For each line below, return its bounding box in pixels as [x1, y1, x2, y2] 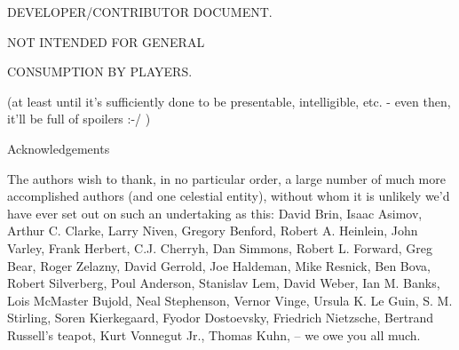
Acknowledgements [7, 139, 110, 157]
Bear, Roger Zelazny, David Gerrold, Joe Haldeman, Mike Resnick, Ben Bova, [7, 256, 431, 274]
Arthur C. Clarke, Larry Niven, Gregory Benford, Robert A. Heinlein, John [7, 221, 418, 240]
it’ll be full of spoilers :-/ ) [7, 109, 151, 128]
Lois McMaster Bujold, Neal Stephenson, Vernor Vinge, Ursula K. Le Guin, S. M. [7, 290, 453, 309]
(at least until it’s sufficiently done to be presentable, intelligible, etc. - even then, [7, 91, 451, 110]
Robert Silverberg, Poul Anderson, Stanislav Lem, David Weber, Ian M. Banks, [7, 274, 440, 292]
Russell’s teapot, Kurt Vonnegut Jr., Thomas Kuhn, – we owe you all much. [7, 325, 421, 344]
